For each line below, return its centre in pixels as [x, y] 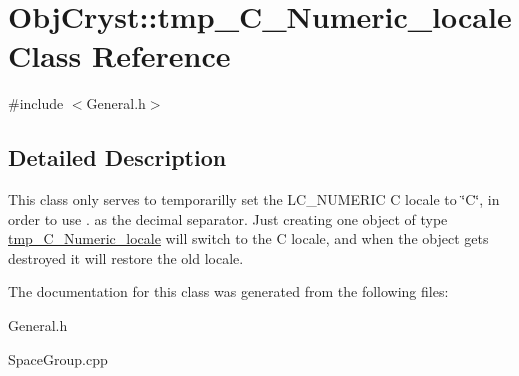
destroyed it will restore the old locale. [126, 257]
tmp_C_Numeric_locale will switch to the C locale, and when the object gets [248, 238]
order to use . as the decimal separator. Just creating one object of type [228, 218]
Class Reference [119, 55]
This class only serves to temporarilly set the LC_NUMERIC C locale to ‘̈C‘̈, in [254, 199]
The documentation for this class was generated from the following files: [228, 291]
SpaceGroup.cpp [58, 358]
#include [36, 103]
